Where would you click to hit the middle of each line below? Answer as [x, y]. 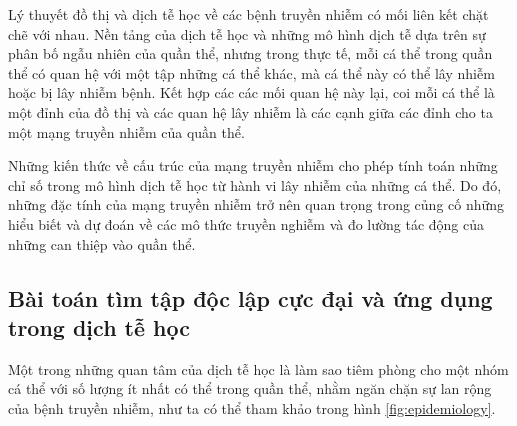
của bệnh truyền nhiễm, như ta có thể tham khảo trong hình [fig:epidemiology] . [252, 407]
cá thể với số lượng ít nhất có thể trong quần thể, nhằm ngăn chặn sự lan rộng [250, 388]
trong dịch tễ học [99, 326]
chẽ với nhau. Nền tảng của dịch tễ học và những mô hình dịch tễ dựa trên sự [247, 33]
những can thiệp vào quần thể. [102, 243]
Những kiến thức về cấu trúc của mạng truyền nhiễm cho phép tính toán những [253, 165]
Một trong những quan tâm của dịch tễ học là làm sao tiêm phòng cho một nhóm [258, 368]
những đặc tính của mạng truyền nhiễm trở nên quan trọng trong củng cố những [256, 204]
